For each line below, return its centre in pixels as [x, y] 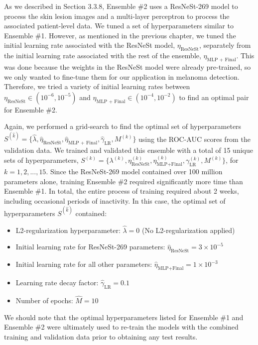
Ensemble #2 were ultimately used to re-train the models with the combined [121, 327]
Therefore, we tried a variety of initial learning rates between [97, 86]
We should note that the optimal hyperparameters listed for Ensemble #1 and [124, 317]
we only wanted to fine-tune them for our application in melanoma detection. [122, 76]
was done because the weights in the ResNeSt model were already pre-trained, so [128, 66]
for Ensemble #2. [31, 109]
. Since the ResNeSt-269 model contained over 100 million [134, 172]
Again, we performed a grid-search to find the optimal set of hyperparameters [123, 126]
